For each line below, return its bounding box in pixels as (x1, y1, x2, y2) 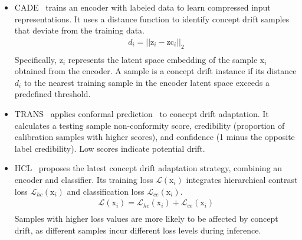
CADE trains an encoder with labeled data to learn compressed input (14, 1, 271, 13)
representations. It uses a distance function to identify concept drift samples (14, 12, 290, 25)
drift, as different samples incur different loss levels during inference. (14, 224, 261, 236)
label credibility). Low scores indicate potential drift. (14, 142, 205, 154)
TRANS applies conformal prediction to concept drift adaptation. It (14, 108, 269, 120)
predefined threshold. (14, 88, 91, 100)
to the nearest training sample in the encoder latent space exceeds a (24, 76, 270, 88)
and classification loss (67, 185, 145, 197)
